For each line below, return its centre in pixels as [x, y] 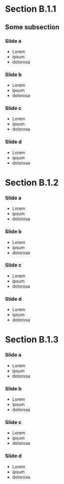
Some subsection [32, 27]
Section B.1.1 [31, 9]
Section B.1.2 [32, 182]
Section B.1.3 [32, 340]
